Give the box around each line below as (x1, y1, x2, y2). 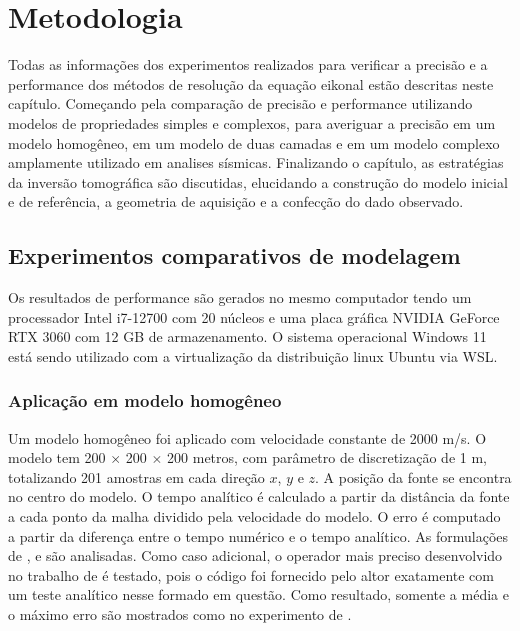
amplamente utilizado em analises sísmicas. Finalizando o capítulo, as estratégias (8, 152, 504, 173)
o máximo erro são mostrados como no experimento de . (8, 604, 352, 625)
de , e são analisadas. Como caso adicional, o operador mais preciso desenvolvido (8, 545, 503, 566)
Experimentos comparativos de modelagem (8, 240, 461, 271)
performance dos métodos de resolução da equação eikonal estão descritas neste (8, 73, 494, 94)
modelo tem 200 (8, 447, 106, 468)
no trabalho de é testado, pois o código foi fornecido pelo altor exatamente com (8, 564, 494, 585)
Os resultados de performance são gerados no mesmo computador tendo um (8, 287, 472, 308)
